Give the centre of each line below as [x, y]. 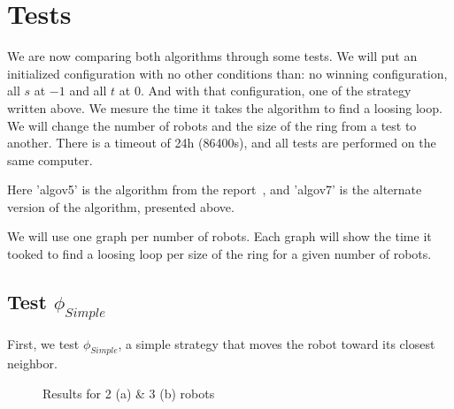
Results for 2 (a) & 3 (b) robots [129, 394]
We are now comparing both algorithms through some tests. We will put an [212, 56]
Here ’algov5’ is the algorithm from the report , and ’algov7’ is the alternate [215, 189]
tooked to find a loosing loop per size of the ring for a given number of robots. [219, 254]
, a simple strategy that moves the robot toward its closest [277, 343]
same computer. [50, 159]
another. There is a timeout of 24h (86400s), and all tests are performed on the [222, 143]
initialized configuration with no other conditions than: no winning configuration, [227, 73]
